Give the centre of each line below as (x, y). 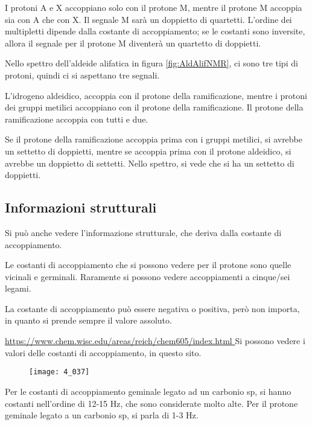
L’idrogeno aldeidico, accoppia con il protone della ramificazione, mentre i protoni (156, 95)
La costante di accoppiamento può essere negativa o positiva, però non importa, (152, 308)
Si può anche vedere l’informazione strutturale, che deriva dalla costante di (143, 232)
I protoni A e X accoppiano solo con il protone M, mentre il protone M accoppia (154, 7)
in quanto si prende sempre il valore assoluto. (88, 320)
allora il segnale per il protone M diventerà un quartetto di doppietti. (133, 43)
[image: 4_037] (59, 372)
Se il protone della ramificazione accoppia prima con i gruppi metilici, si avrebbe (154, 139)
